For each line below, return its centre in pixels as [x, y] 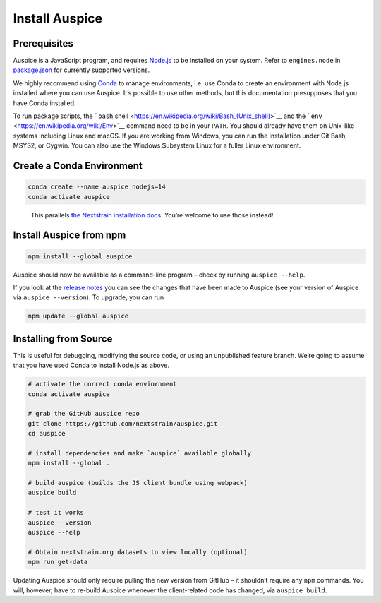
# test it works [56, 513]
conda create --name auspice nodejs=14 [97, 187]
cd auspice [47, 434]
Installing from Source [63, 339]
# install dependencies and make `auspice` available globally [140, 453]
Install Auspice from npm [69, 235]
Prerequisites [43, 43]
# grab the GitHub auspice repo [84, 414]
